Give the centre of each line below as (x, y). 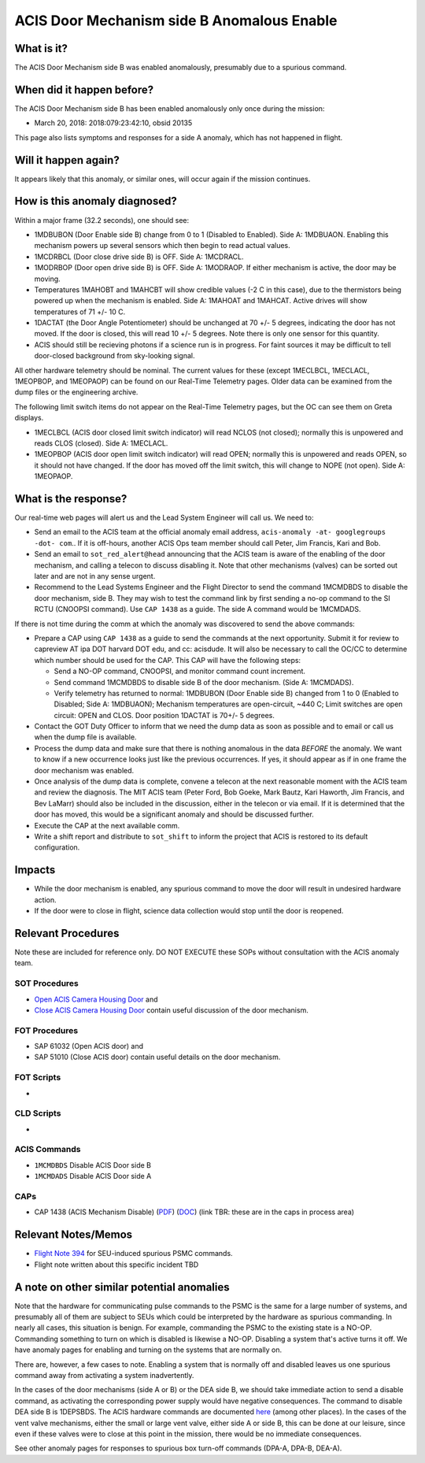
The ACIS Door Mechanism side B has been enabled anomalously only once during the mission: (170, 108)
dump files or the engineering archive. (76, 392)
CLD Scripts (38, 1113)
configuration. (57, 847)
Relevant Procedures (67, 933)
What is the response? (71, 499)
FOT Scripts (38, 1077)
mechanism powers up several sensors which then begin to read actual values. (162, 246)
